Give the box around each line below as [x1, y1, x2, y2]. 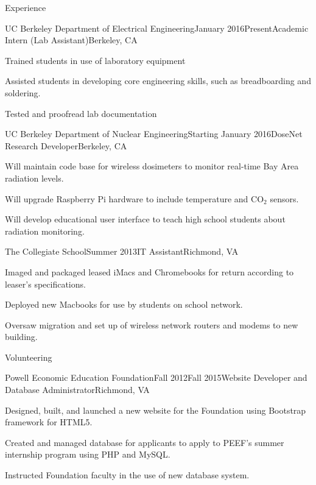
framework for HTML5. [5, 416, 93, 428]
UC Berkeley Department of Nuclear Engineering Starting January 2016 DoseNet [5, 127, 303, 140]
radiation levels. [5, 171, 64, 184]
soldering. [5, 86, 41, 99]
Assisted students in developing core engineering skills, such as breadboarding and [5, 74, 311, 87]
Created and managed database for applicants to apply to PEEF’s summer [5, 436, 284, 448]
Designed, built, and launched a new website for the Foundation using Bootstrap [5, 403, 306, 416]
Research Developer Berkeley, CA [5, 139, 127, 152]
